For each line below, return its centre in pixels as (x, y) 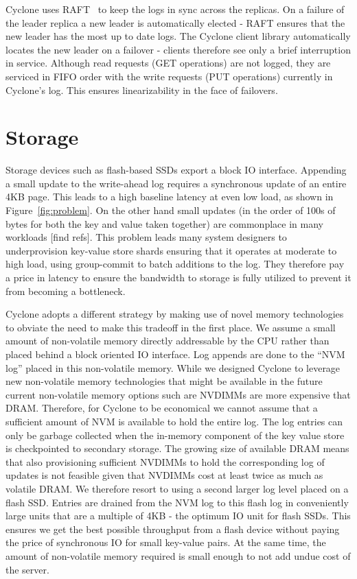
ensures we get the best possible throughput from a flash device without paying (173, 529)
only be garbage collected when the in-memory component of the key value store (175, 435)
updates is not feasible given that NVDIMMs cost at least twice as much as (164, 475)
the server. (27, 569)
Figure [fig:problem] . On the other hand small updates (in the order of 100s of (171, 210)
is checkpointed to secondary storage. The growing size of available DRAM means (177, 448)
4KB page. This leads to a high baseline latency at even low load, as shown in (170, 197)
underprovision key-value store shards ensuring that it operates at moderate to (171, 250)
